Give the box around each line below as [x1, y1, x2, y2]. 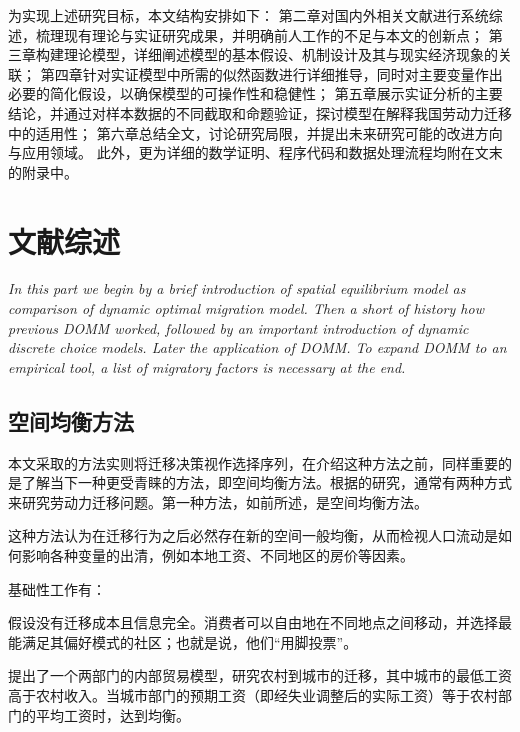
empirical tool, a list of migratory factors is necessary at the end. [8, 356, 406, 377]
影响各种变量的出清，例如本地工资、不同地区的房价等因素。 [21, 545, 414, 566]
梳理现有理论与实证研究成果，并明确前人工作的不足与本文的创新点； [35, 24, 484, 45]
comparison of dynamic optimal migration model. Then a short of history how [8, 298, 484, 319]
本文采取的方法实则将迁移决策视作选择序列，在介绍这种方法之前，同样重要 [8, 452, 498, 473]
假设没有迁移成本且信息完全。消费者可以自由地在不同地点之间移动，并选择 [8, 612, 498, 633]
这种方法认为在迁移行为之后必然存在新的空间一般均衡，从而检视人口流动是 [8, 525, 498, 546]
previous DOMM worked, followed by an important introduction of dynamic [8, 317, 469, 338]
